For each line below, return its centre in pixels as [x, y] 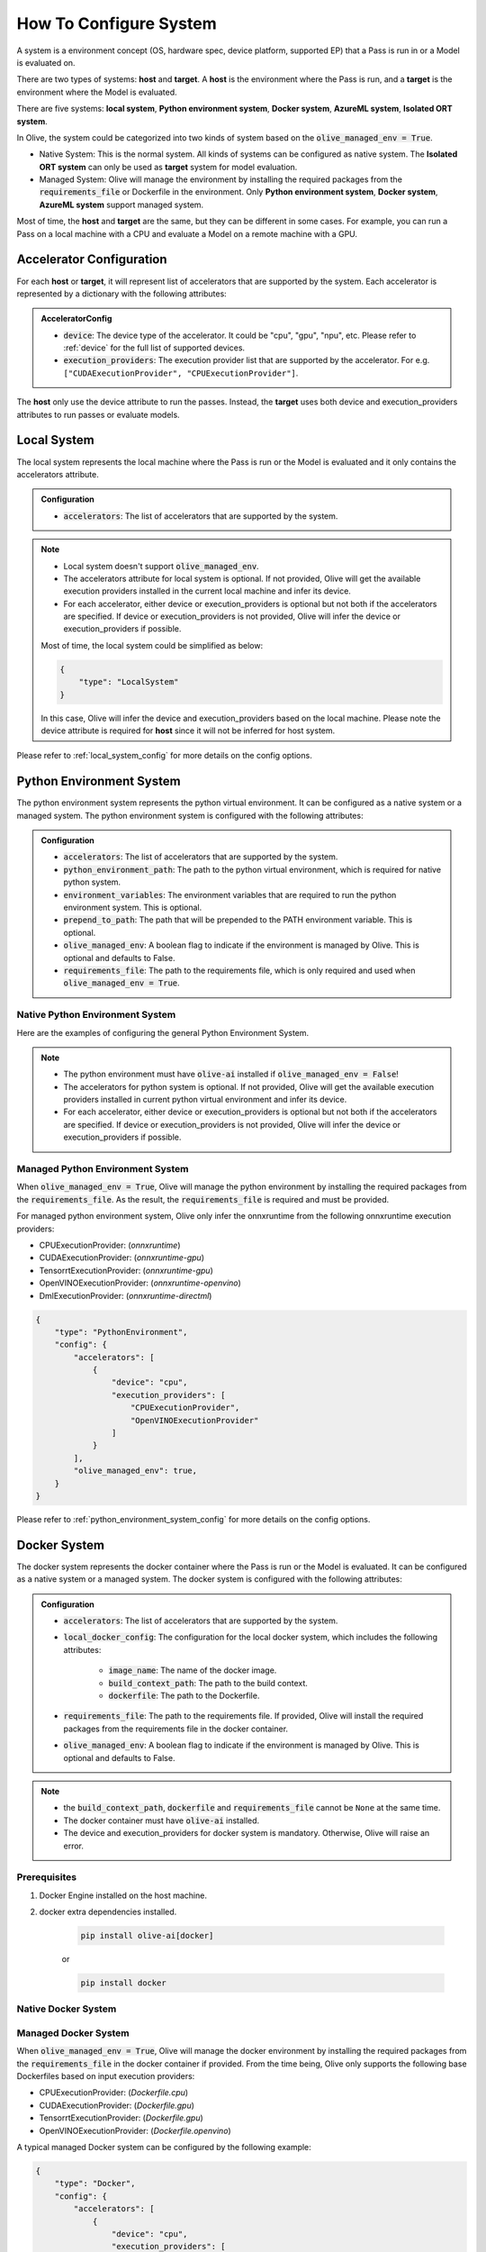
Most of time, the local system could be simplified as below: [152, 645]
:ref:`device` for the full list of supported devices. [154, 348]
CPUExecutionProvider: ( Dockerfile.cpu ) [114, 2093]
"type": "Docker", [95, 2184]
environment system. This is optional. [133, 908]
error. [74, 1846]
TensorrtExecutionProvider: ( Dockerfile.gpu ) [121, 2118]
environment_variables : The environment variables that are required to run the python [230, 894]
